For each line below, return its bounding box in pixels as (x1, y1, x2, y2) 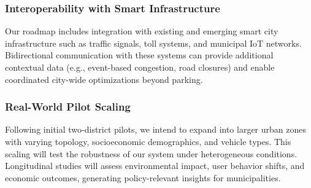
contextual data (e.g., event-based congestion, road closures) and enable (5, 61, 275, 73)
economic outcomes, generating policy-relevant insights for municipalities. (5, 171, 281, 184)
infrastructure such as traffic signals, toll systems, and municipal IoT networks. (5, 36, 302, 49)
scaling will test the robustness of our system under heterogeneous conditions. (5, 147, 298, 160)
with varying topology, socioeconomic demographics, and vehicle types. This (5, 135, 291, 147)
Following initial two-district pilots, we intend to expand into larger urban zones (5, 123, 307, 136)
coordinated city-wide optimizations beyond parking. (5, 72, 203, 85)
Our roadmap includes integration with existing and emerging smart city (5, 25, 278, 37)
